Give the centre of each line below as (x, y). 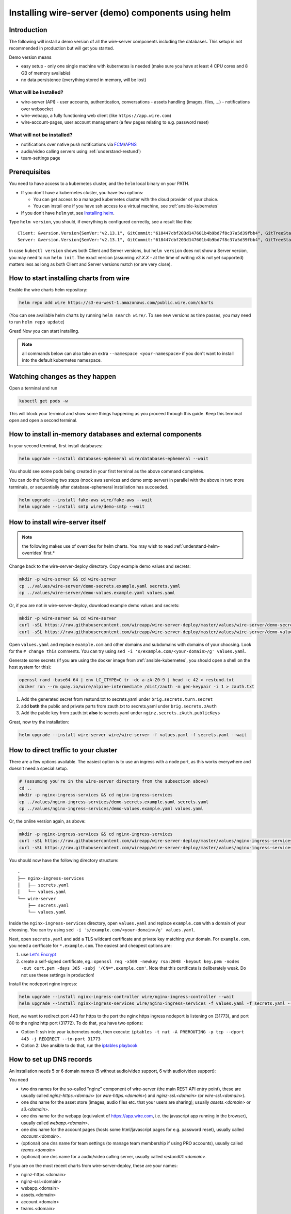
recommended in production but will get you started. (61, 48)
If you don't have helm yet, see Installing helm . (68, 213)
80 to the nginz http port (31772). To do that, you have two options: (76, 1023)
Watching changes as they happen (63, 376)
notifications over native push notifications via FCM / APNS (79, 144)
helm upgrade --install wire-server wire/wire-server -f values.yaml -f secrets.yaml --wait (133, 735)
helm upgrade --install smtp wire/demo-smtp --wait (82, 507)
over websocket (37, 109)
